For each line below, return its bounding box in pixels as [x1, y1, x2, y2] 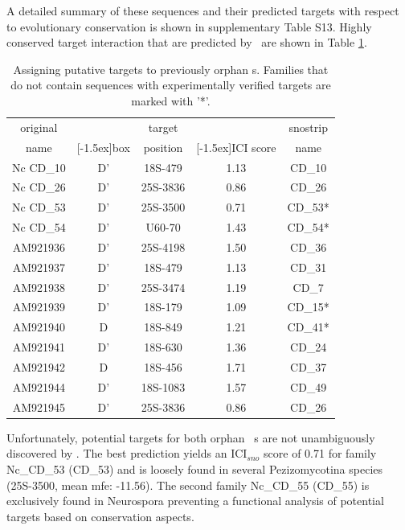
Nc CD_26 [12, 179, 66, 195]
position [143, 138, 183, 155]
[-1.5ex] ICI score [196, 138, 276, 155]
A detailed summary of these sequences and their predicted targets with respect [6, 2, 399, 18]
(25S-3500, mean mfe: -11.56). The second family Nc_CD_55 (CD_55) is [6, 476, 370, 493]
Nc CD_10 [12, 158, 66, 175]
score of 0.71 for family [264, 445, 377, 462]
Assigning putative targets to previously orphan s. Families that [13, 60, 329, 77]
